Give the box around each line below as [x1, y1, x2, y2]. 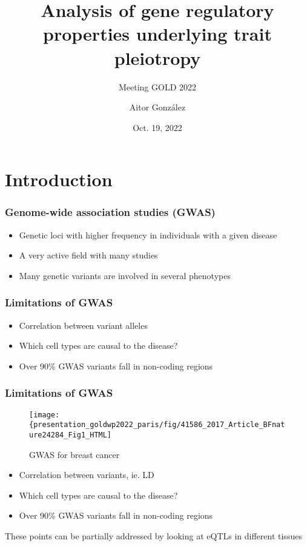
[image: [29, 410, 60, 419]
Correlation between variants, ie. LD [19, 468, 154, 481]
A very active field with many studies [19, 249, 158, 261]
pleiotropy [114, 45, 201, 70]
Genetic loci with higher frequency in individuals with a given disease [19, 228, 277, 241]
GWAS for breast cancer [29, 448, 120, 460]
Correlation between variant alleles [19, 318, 148, 331]
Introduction [5, 167, 113, 192]
